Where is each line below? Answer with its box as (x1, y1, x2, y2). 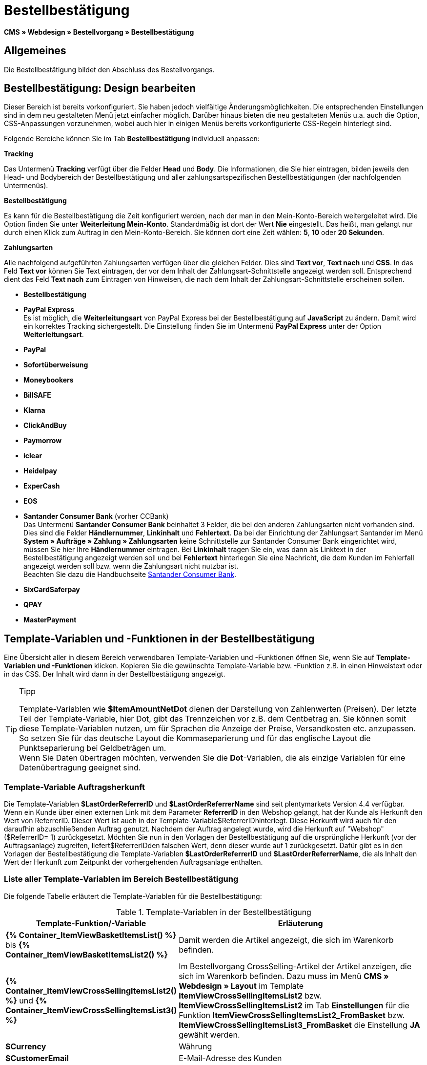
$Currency (5, 1041, 46, 1051)
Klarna (23, 406, 45, 415)
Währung (179, 1041, 212, 1051)
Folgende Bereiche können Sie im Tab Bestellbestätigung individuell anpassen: (4, 134, 260, 143)
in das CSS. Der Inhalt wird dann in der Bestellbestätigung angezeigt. (4, 670, 225, 679)
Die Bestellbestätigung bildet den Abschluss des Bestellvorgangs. (4, 65, 215, 74)
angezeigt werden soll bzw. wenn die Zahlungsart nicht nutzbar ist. (23, 562, 239, 571)
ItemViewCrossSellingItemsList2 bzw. (179, 990, 322, 1001)
